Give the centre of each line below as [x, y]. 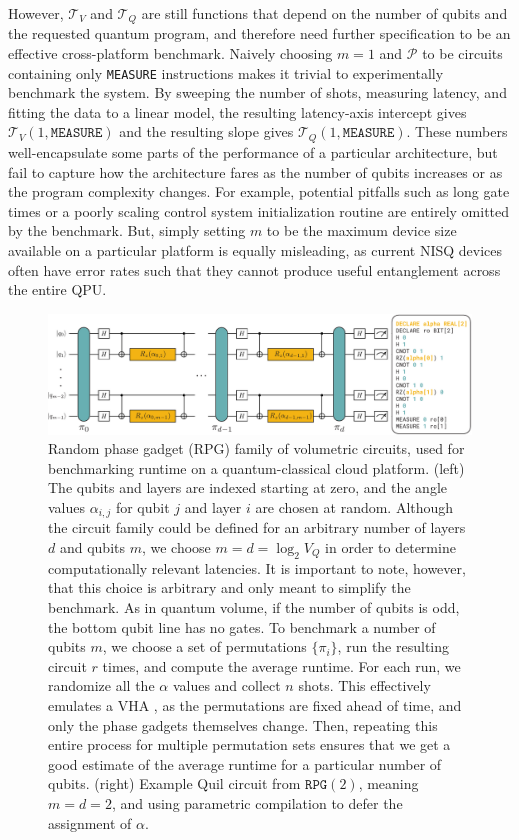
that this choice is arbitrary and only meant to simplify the [229, 587]
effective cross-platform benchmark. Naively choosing [170, 53]
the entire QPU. [57, 289]
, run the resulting [393, 646]
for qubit [142, 506]
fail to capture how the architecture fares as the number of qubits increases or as [255, 171]
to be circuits [462, 53]
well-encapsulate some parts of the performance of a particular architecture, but [253, 151]
